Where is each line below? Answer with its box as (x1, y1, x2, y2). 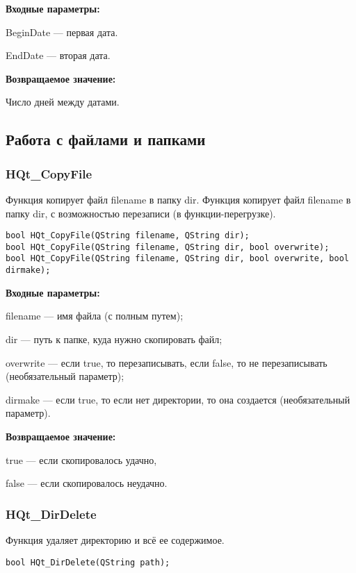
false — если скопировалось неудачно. (6, 476, 168, 490)
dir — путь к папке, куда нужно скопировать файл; (6, 331, 222, 346)
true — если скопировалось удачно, (6, 452, 157, 467)
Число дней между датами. (6, 94, 120, 109)
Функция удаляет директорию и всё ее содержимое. (6, 532, 225, 547)
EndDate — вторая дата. (6, 48, 111, 63)
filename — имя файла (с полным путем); (6, 308, 184, 323)
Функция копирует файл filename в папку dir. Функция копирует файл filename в (6, 192, 351, 206)
